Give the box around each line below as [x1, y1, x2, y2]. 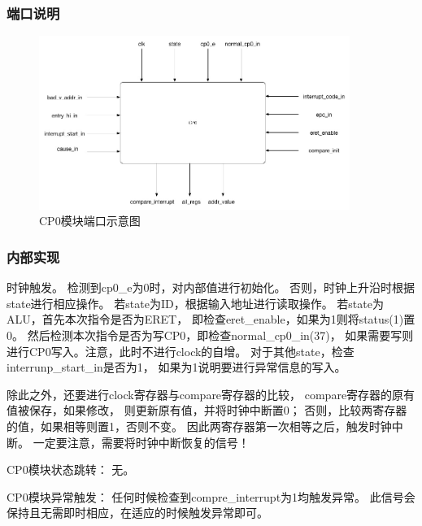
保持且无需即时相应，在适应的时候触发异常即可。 [7, 504, 268, 521]
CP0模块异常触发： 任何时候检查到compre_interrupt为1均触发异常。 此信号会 [7, 488, 415, 505]
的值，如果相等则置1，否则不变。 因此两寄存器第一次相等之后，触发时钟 [7, 418, 392, 435]
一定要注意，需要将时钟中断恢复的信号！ [33, 433, 250, 450]
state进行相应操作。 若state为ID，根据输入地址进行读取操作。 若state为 [7, 294, 384, 311]
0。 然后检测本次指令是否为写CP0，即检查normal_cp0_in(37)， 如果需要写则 [7, 327, 414, 344]
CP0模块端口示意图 [39, 212, 141, 229]
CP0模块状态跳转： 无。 [7, 461, 135, 478]
